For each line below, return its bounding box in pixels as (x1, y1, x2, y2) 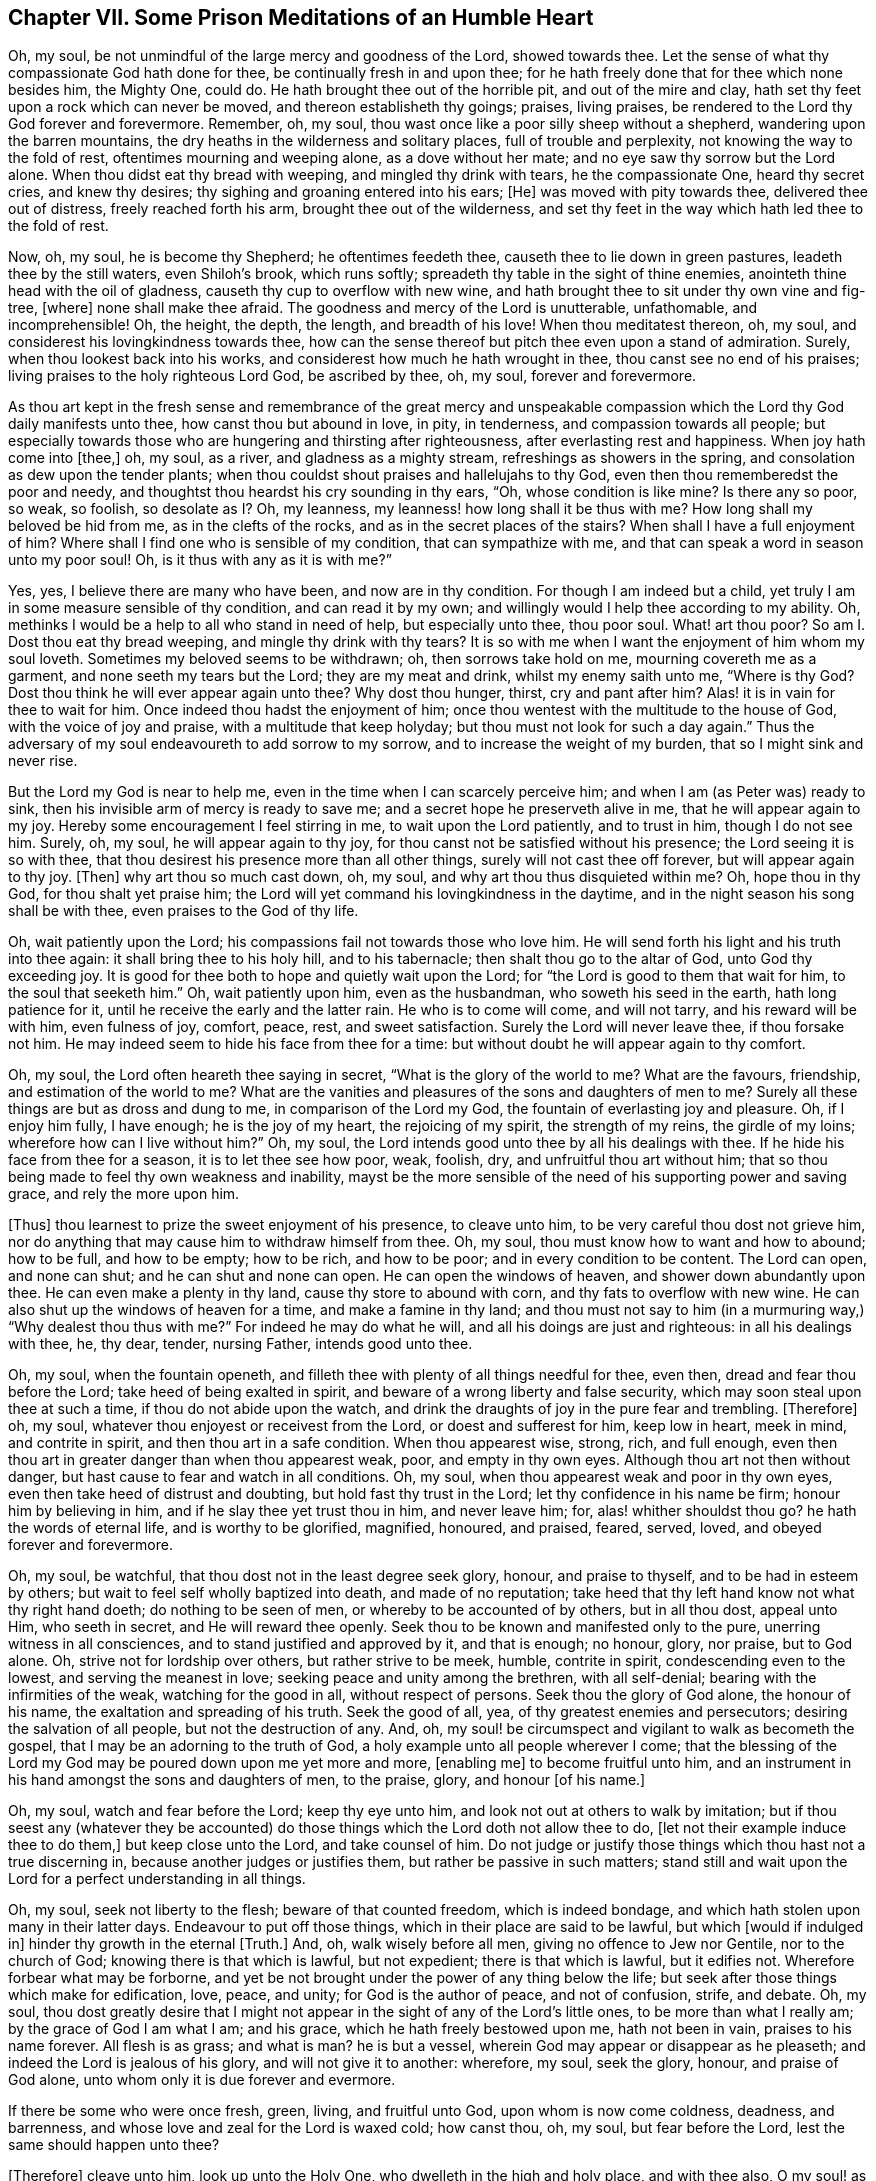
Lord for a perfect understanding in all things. (8, 1870, 306, 1888)
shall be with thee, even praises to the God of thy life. (8, 902, 359, 920)
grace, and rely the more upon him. (8, 1185, 240, 1203)
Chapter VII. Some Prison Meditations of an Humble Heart (8, 5, 594, 30)
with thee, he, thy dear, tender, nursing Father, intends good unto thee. (8, 1335, 473, 1353)
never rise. (8, 752, 78, 770)
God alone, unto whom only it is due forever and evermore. (8, 2071, 396, 2089)
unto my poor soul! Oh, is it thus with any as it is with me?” (8, 551, 392, 569)
